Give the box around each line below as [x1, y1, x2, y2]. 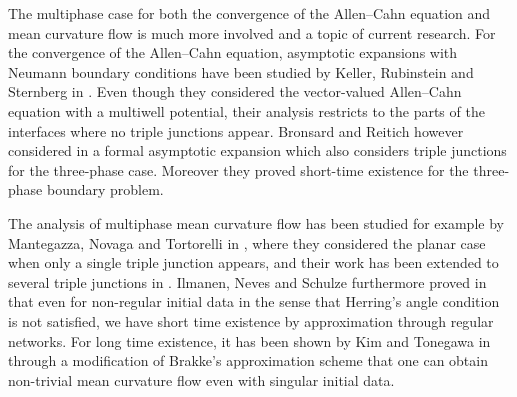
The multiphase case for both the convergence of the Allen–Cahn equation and [8, 3, 491, 23]
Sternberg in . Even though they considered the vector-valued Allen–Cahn [8, 81, 462, 102]
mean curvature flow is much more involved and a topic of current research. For [8, 22, 496, 43]
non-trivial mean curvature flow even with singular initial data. [8, 369, 395, 390]
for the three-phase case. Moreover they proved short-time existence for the [8, 159, 469, 180]
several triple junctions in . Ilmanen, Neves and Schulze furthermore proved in [8, 271, 487, 292]
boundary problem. [46, 179, 164, 200]
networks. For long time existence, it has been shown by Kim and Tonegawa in [8, 330, 491, 351]
